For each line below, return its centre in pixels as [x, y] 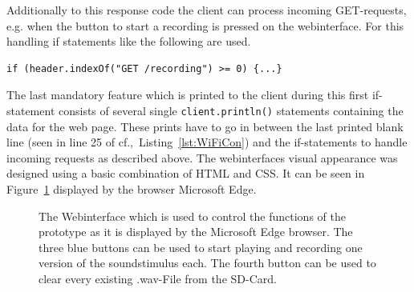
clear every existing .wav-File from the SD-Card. [158, 278]
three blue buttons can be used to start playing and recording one [201, 247]
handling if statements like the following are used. [129, 41]
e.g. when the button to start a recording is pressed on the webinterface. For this [205, 25]
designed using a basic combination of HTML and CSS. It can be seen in [186, 173]
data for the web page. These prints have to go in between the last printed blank [205, 126]
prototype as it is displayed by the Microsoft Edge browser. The [196, 232]
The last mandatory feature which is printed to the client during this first [188, 95]
